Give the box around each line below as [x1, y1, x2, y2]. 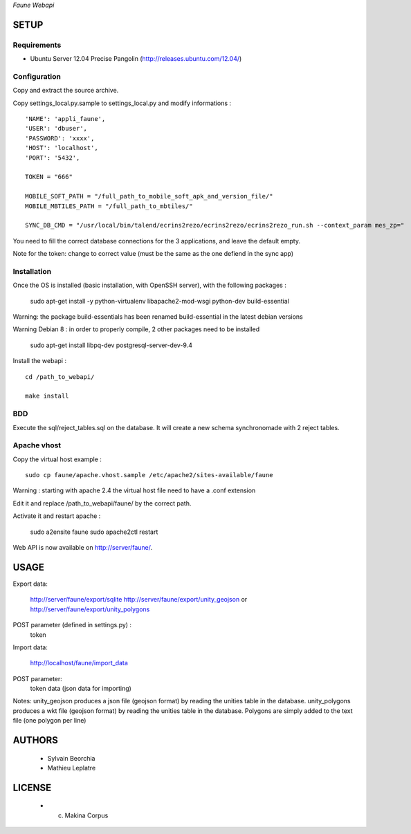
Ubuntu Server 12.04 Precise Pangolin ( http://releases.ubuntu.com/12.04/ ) [30, 55, 242, 63]
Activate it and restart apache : [12, 512, 101, 520]
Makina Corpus [64, 811, 109, 819]
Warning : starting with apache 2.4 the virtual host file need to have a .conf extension [12, 486, 256, 494]
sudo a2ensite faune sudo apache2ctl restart [30, 528, 158, 536]
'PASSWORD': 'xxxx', [25, 134, 95, 142]
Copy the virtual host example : [12, 455, 102, 463]
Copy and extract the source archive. [12, 86, 119, 95]
